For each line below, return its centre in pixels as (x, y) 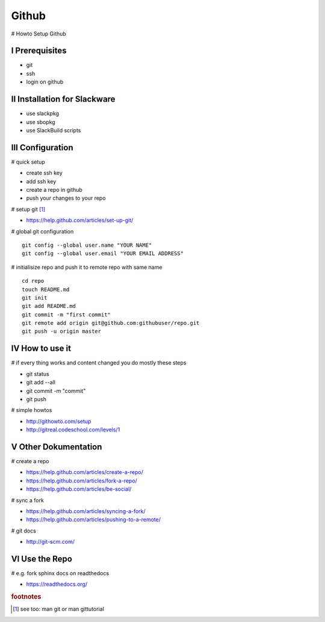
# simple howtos (32, 410)
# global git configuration (42, 231)
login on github (45, 82)
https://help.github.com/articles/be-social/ (79, 489)
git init (35, 297)
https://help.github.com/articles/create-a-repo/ (85, 472)
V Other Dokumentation (57, 447)
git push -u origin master (62, 331)
